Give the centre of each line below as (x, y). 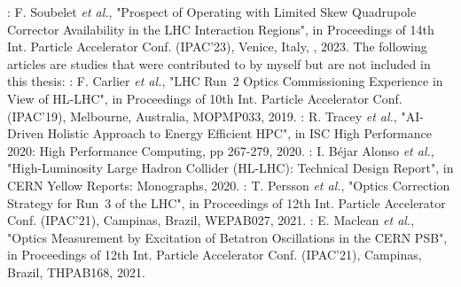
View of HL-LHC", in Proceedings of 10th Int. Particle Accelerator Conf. (205, 98)
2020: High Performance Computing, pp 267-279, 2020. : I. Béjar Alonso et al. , (221, 150)
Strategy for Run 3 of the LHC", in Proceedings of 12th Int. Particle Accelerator (227, 202)
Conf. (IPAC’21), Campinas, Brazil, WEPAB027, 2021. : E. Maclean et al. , (211, 220)
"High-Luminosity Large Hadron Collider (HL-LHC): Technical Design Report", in (230, 168)
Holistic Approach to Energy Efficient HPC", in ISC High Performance (239, 133)
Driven (26, 133)
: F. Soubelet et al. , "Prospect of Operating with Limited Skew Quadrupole (212, 12)
